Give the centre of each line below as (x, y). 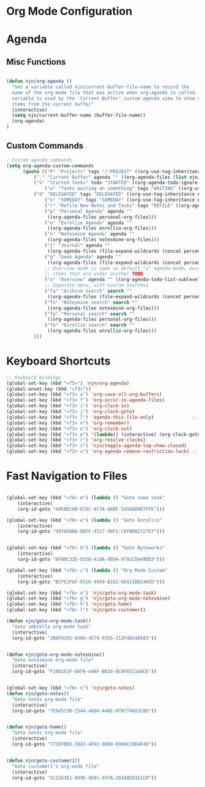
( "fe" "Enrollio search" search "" (90, 325)
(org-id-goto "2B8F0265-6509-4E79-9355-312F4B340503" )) (84, 638)
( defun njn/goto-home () (37, 727)
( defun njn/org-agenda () (39, 81)
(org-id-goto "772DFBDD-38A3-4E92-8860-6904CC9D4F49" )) (84, 744)
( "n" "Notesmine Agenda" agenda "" (90, 234)
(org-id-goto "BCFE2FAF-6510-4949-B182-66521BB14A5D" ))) (91, 582)
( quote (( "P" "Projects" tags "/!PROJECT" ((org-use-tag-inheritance (113, 171)
